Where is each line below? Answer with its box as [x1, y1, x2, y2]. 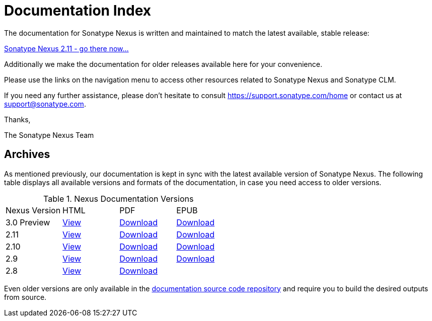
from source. [4, 292, 47, 301]
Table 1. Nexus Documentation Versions [43, 193, 194, 204]
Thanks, [4, 115, 31, 124]
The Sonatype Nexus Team [4, 130, 94, 139]
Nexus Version [6, 205, 61, 215]
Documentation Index [4, 2, 151, 19]
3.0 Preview [6, 217, 50, 227]
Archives [4, 148, 50, 161]
